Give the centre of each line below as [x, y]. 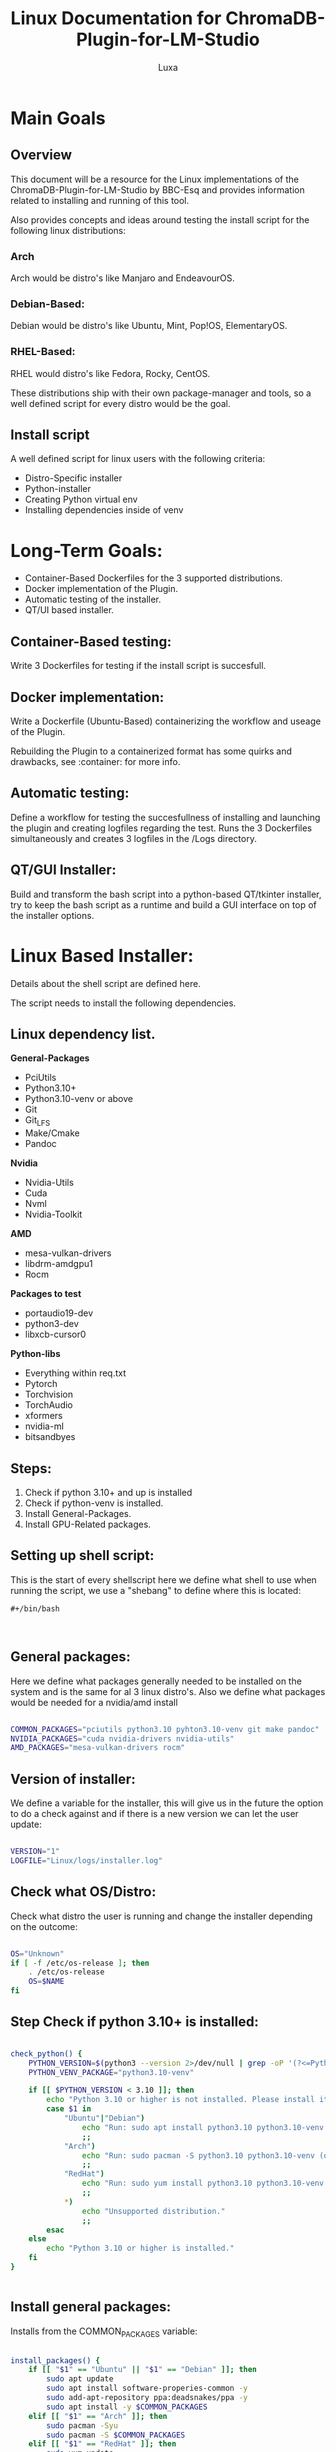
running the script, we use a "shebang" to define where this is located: [156, 1590]
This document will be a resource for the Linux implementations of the [155, 179]
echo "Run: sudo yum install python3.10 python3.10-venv [203, 2183]
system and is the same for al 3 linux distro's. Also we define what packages [168, 1691]
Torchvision [48, 1394]
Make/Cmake [52, 1133]
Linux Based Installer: [102, 955]
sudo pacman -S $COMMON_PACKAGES [116, 2435]
